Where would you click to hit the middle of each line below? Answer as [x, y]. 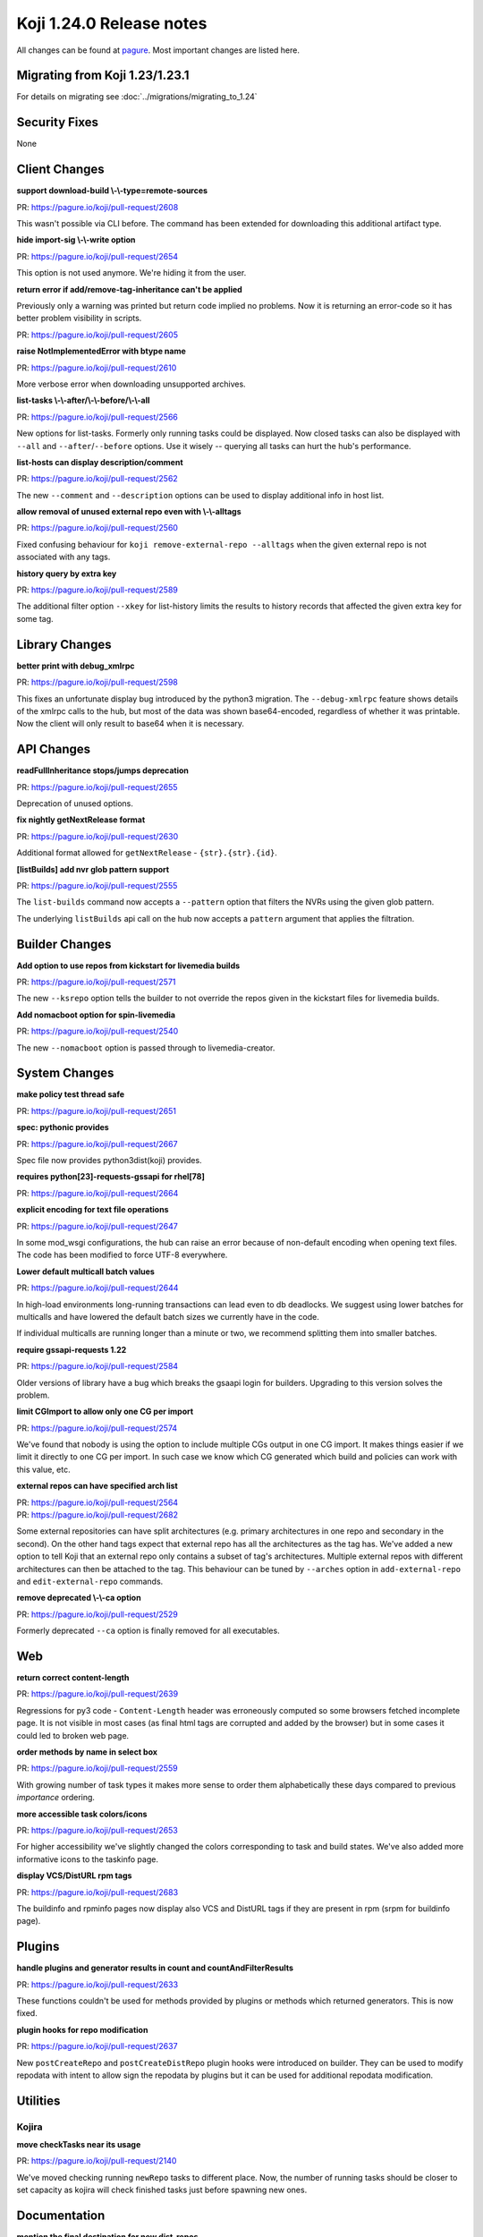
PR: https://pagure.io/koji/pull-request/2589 [97, 590]
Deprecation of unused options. [75, 803]
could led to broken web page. [73, 1735]
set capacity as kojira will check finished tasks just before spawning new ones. [162, 2190]
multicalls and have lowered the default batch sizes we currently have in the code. [168, 1316]
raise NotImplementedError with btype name [102, 351]
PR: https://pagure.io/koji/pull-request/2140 [97, 2161]
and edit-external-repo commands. [90, 1581]
